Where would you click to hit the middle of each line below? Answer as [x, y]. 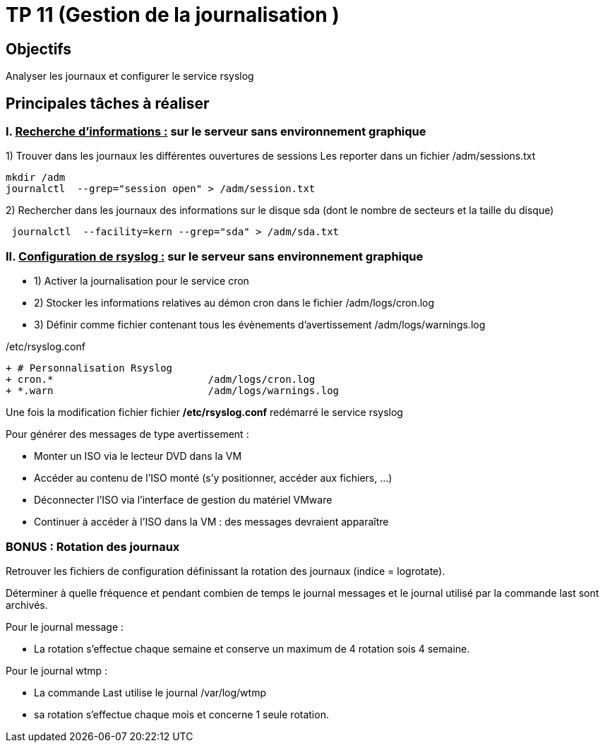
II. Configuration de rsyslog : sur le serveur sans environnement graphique [215, 256]
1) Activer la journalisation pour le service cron [142, 281]
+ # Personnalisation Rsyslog [89, 368]
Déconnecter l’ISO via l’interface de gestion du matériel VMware [183, 500]
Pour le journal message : [65, 627]
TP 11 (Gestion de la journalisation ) [173, 15]
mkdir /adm [36, 178]
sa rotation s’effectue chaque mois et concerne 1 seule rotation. [181, 714]
